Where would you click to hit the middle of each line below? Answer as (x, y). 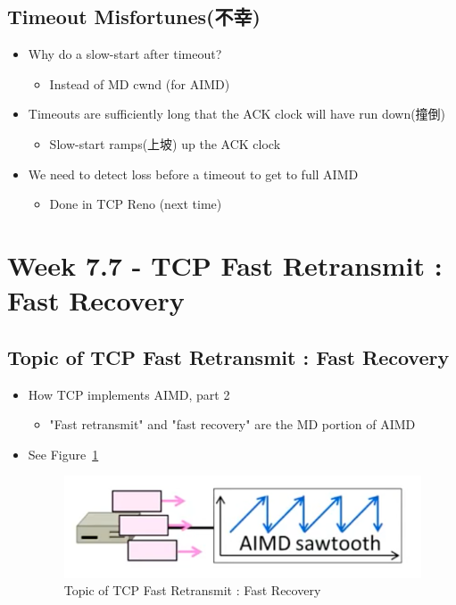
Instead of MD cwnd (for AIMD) (140, 83)
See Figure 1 (63, 454)
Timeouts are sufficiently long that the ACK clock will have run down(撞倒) (237, 114)
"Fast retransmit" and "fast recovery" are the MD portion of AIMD (232, 424)
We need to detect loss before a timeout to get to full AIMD (193, 174)
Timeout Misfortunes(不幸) (134, 17)
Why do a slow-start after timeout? (125, 54)
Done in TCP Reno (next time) (136, 204)
